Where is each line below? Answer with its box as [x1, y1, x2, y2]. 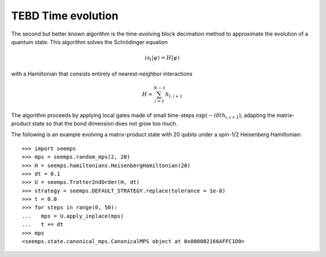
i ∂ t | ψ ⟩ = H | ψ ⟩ [145, 54, 180, 63]
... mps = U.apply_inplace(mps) [22, 212, 124, 220]
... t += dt [22, 221, 63, 228]
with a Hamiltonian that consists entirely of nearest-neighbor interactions [11, 70, 193, 77]
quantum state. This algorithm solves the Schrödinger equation [11, 38, 168, 45]
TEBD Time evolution [11, 9, 119, 22]
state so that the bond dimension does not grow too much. [32, 119, 178, 127]
